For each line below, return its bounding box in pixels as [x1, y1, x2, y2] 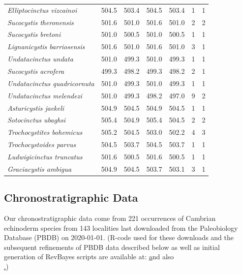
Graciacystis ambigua [7, 163, 72, 174]
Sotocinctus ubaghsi [7, 115, 66, 125]
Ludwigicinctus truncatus [7, 151, 83, 161]
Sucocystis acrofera [7, 65, 64, 76]
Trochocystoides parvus [7, 139, 76, 150]
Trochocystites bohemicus [7, 127, 83, 137]
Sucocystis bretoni [7, 29, 61, 39]
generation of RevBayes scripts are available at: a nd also [4, 251, 174, 262]
